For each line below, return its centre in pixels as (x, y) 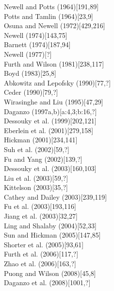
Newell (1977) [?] (28, 54)
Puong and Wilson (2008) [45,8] (50, 273)
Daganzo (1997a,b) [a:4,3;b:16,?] (50, 111)
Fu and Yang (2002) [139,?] (43, 159)
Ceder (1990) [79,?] (31, 92)
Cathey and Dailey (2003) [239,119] (56, 197)
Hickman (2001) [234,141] (41, 140)
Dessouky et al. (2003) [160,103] (50, 168)
